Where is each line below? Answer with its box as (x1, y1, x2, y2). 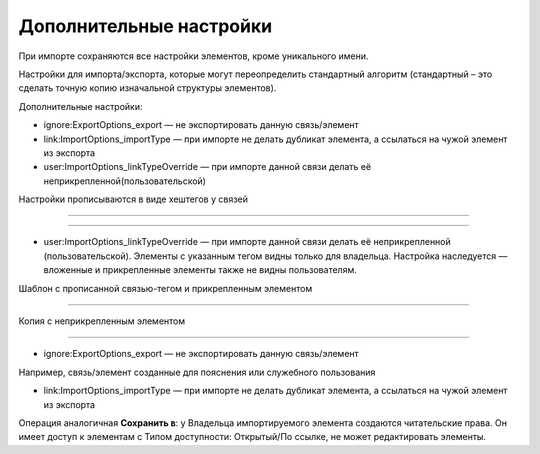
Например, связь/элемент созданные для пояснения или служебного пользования (18, 366, 376, 378)
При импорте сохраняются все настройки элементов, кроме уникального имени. (18, 50, 369, 62)
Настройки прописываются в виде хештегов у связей (18, 193, 249, 205)
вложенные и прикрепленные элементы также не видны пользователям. (43, 264, 357, 276)
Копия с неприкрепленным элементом (18, 315, 185, 327)
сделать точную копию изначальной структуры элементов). (18, 82, 277, 94)
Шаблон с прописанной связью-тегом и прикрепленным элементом (18, 282, 313, 294)
